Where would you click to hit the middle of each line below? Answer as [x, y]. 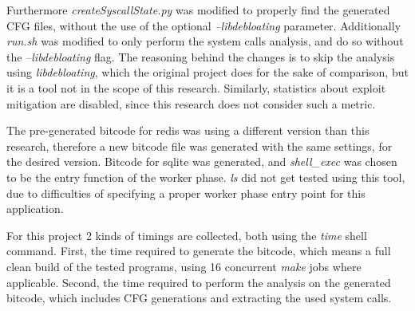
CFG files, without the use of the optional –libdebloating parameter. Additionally [204, 25]
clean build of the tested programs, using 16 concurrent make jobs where [184, 266]
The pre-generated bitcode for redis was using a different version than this [188, 130]
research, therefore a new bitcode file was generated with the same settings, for [200, 146]
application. [35, 209]
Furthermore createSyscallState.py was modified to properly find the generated [198, 10]
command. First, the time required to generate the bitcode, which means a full [199, 251]
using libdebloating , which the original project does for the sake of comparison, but [207, 72]
